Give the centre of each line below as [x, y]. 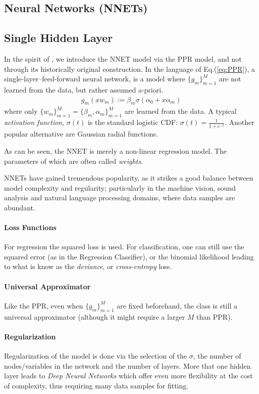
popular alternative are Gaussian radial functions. [81, 134]
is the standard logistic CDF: [133, 122]
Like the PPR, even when [44, 305]
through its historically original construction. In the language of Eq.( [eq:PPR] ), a [130, 69]
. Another [239, 122]
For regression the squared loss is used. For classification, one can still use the [124, 247]
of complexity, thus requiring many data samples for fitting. [96, 385]
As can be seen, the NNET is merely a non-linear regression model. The [115, 150]
